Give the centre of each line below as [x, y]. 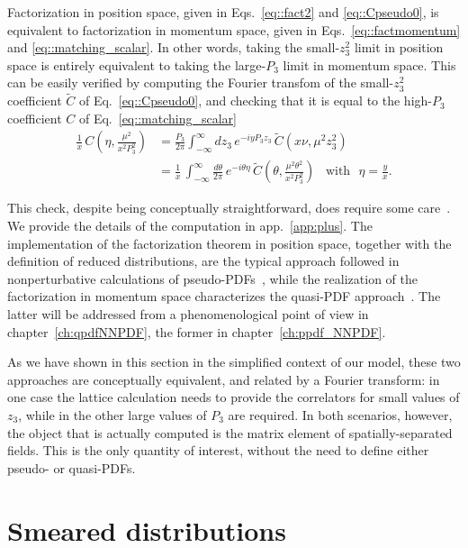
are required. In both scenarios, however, [340, 414]
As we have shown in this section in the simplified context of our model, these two [234, 362]
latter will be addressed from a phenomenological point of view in [188, 314]
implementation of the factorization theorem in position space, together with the [229, 243]
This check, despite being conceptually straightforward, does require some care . [229, 208]
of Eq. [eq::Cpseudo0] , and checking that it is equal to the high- [255, 100]
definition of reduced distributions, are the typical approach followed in [203, 261]
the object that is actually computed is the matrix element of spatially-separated [230, 432]
